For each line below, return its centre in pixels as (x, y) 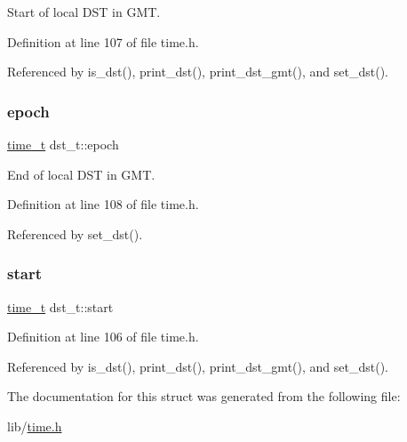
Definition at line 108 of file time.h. (103, 204)
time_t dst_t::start (60, 306)
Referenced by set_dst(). (75, 233)
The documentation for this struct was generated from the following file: (204, 396)
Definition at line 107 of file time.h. (103, 41)
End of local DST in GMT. (81, 174)
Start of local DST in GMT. (84, 12)
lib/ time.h (35, 426)
